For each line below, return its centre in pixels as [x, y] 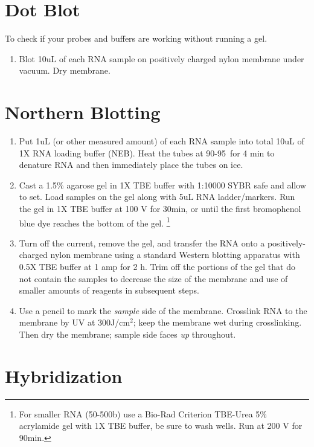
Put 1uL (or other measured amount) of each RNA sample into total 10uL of [162, 141]
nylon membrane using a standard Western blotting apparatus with [175, 255]
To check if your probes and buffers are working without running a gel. [136, 38]
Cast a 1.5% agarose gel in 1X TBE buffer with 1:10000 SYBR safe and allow [162, 185]
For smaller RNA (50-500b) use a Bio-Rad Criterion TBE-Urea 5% [143, 413]
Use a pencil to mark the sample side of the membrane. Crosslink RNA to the [163, 310]
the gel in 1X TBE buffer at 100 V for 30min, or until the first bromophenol [160, 208]
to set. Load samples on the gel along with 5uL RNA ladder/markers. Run [157, 197]
